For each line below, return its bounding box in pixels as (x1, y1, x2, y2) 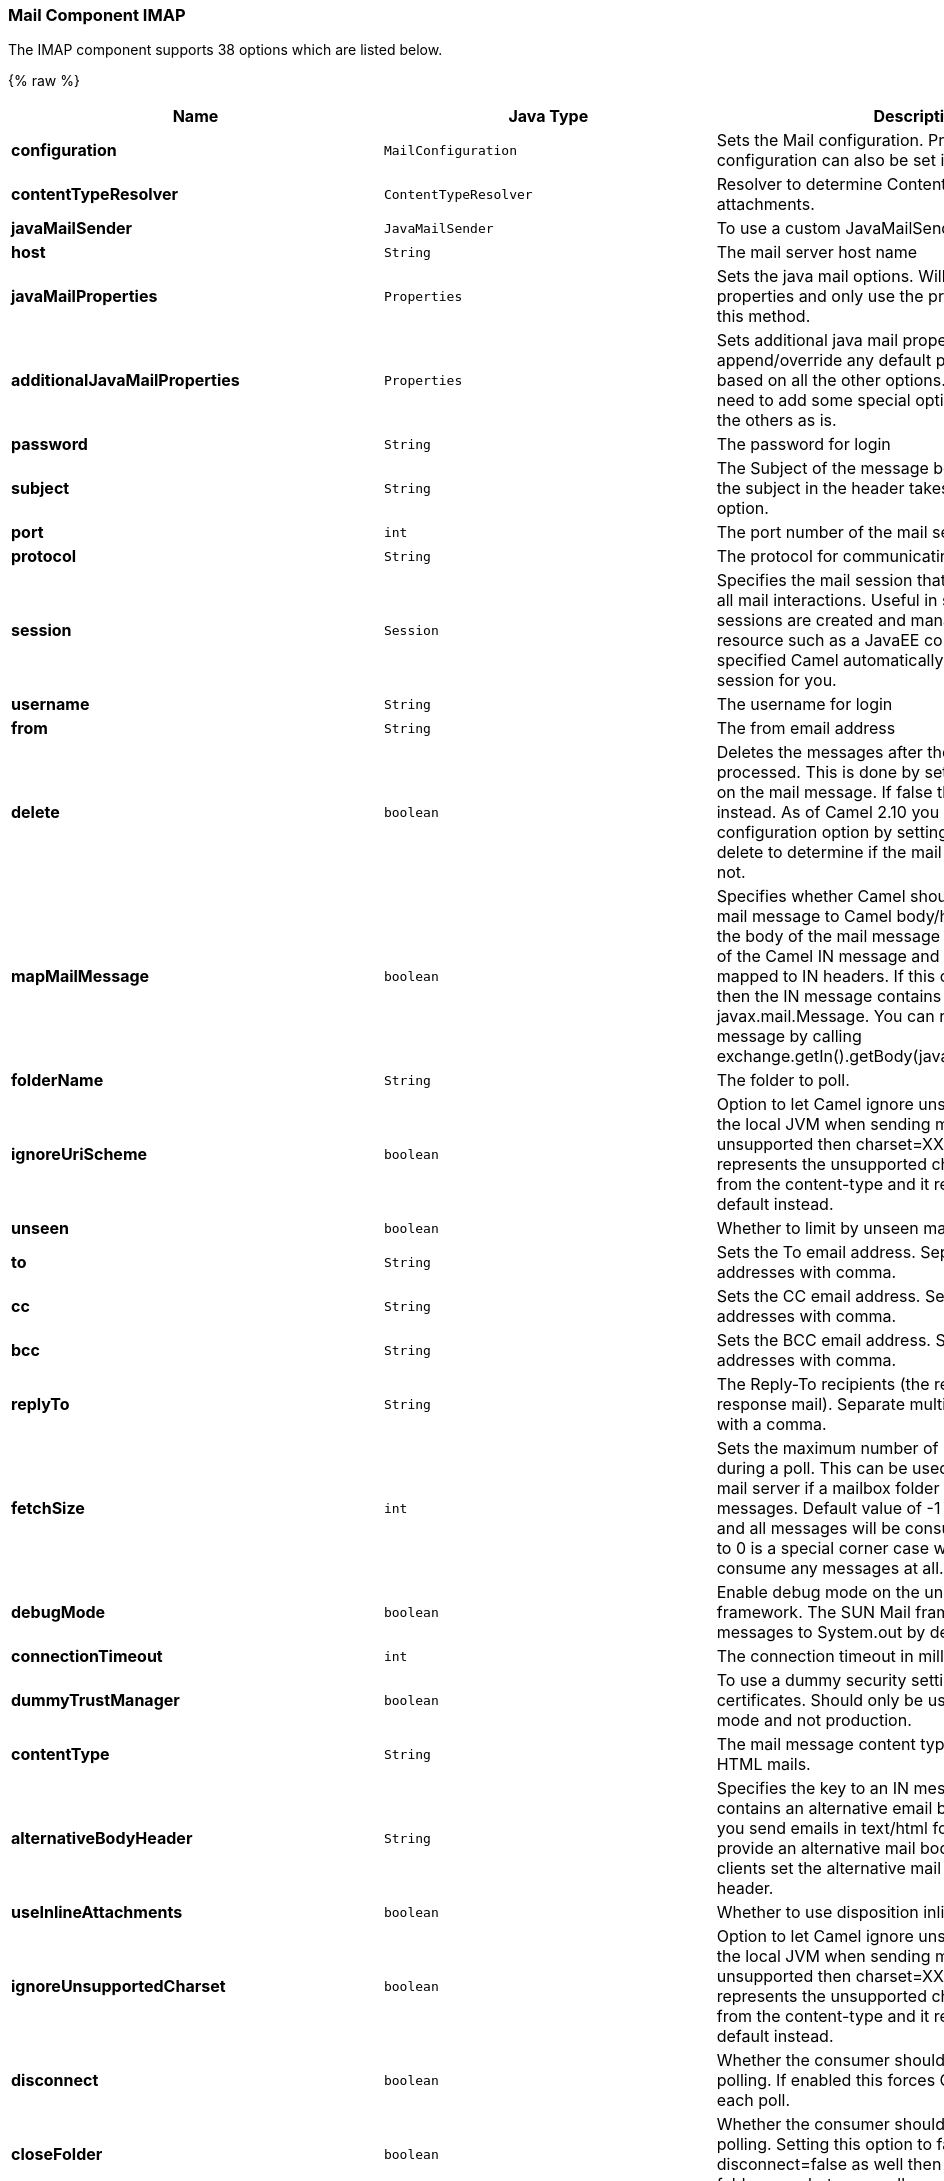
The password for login (716, 434, 891, 455)
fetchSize (11, 1498, 85, 1519)
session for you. (716, 670, 837, 691)
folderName (11, 1070, 104, 1091)
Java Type (508, 106, 589, 127)
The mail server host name (716, 242, 918, 263)
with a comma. (716, 1414, 827, 1435)
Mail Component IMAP (8, 5, 186, 25)
